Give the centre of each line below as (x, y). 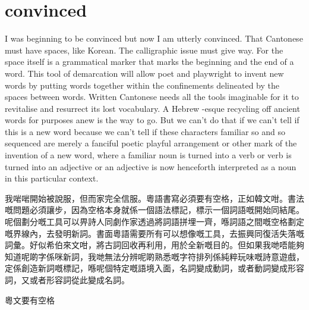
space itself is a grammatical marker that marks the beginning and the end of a (149, 62)
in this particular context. (52, 178)
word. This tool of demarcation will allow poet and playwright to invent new (144, 73)
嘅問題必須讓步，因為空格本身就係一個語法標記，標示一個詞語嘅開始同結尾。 (154, 210)
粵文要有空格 (30, 300)
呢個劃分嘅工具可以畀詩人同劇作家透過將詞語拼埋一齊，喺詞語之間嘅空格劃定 (154, 222)
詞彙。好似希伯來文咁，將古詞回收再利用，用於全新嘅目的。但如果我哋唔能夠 (154, 245)
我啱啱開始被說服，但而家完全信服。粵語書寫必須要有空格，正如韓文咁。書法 (154, 198)
